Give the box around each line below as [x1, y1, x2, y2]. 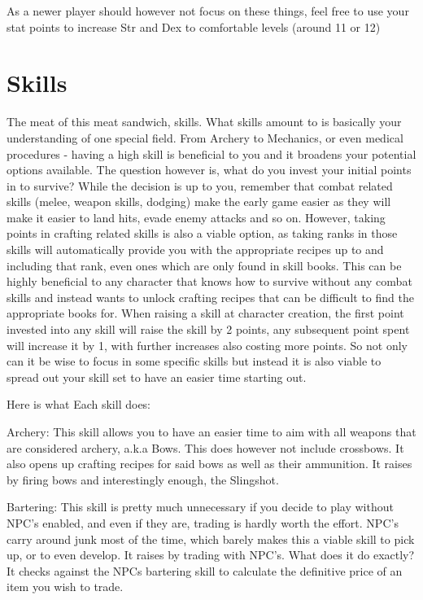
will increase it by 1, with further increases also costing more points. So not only [7, 336, 408, 353]
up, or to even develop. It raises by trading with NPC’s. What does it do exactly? [7, 546, 415, 563]
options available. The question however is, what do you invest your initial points [7, 161, 412, 178]
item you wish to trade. [7, 578, 124, 595]
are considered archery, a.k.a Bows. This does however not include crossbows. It [7, 439, 404, 456]
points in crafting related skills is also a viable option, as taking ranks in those [7, 225, 398, 242]
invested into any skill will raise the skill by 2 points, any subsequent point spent [7, 321, 410, 338]
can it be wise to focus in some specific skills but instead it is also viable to [7, 353, 382, 370]
